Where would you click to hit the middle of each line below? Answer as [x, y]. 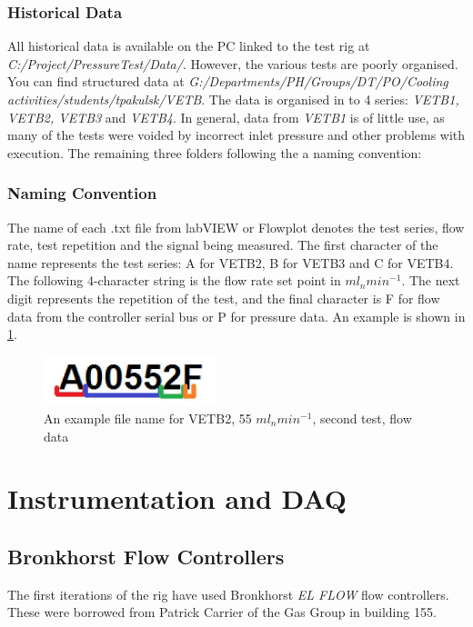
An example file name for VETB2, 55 [148, 418]
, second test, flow [362, 418]
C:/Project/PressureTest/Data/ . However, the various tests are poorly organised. [233, 63]
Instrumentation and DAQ [177, 498]
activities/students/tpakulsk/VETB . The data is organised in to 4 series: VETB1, [233, 99]
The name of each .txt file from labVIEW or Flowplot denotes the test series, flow [236, 227]
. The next [431, 280]
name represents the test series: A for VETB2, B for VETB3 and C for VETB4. [231, 262]
